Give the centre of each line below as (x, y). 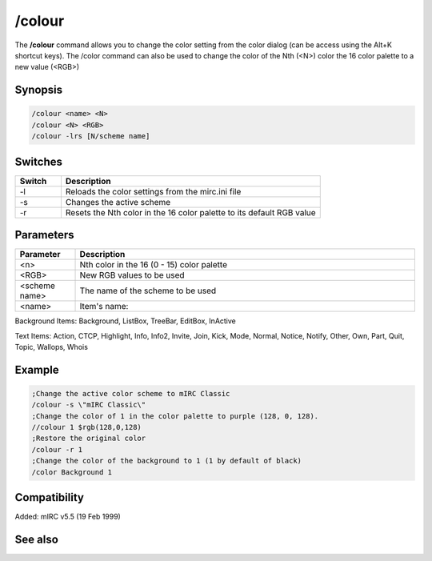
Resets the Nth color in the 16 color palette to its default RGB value (190, 212)
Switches (39, 161)
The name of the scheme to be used (148, 291)
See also (37, 539)
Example (37, 369)
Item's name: (104, 307)
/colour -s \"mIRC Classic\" (89, 405)
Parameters (44, 235)
